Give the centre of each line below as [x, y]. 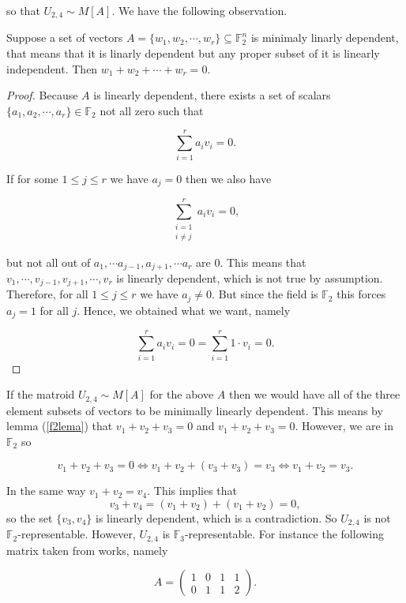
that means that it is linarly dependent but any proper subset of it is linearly [193, 53]
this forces [361, 294]
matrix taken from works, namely [87, 550]
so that [23, 10]
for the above [182, 394]
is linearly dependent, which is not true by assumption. [250, 278]
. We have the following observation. [199, 10]
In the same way [46, 491]
